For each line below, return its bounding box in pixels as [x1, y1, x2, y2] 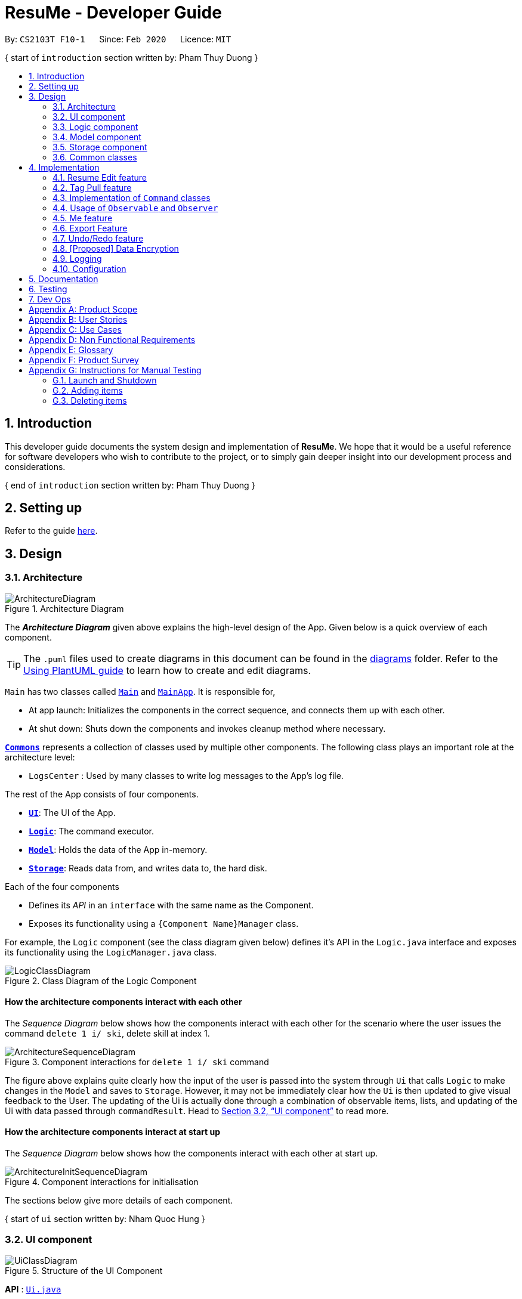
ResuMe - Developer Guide [5, 2, 222, 23]
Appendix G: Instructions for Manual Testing [29, 364, 202, 375]
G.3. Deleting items [52, 395, 127, 406]
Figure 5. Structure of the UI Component [5, 1265, 163, 1276]
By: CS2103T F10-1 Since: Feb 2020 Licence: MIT [5, 33, 231, 44]
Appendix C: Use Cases [29, 324, 122, 335]
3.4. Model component [52, 131, 141, 142]
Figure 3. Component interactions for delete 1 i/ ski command [5, 1056, 269, 1067]
